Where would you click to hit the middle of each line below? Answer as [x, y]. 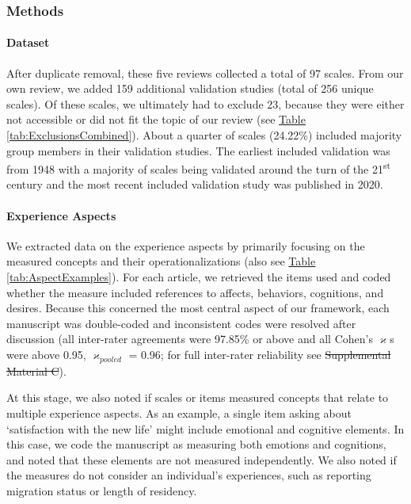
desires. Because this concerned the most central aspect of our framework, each [198, 308]
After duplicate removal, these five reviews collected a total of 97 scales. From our [205, 73]
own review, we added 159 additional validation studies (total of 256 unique [190, 88]
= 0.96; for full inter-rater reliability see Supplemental [260, 354]
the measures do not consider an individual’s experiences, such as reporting [189, 475]
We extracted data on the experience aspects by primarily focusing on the [186, 245]
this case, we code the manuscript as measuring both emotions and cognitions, [196, 444]
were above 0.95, [46, 354]
